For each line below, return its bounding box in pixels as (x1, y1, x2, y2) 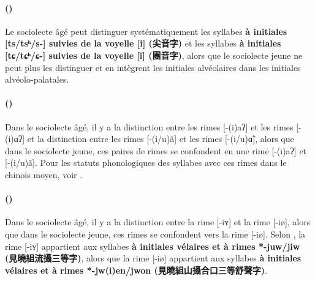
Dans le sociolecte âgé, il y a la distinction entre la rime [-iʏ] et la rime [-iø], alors (5, 215, 311, 228)
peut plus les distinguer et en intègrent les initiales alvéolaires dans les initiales (5, 61, 301, 73)
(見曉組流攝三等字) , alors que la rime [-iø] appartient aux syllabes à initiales (5, 252, 302, 264)
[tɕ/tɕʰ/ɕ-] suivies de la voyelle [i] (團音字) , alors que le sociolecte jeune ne (5, 48, 303, 61)
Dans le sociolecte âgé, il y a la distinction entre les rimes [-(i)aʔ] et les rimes (5, 120, 294, 133)
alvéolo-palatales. (5, 73, 69, 86)
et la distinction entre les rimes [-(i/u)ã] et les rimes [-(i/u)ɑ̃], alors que (27, 132, 294, 145)
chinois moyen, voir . (5, 168, 83, 181)
